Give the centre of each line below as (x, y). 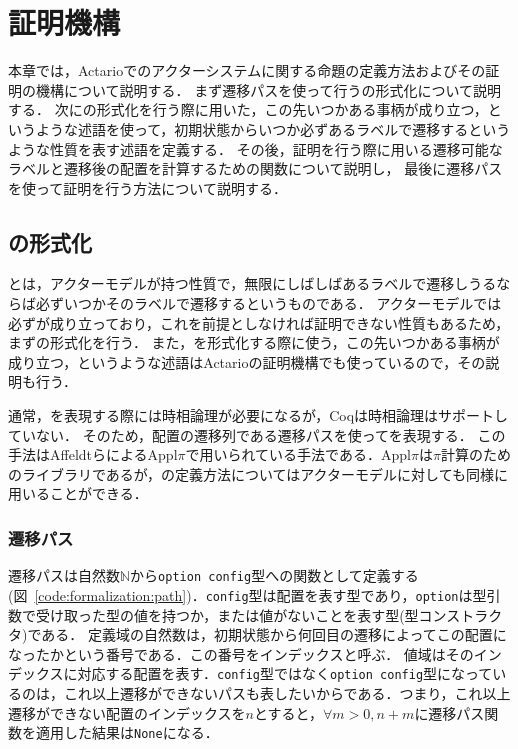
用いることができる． (78, 493)
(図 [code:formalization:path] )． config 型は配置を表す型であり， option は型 (247, 594)
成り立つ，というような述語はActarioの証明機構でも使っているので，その (247, 361)
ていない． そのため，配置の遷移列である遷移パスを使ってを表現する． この (257, 434)
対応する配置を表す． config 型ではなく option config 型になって (285, 673)
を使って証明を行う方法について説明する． (147, 187)
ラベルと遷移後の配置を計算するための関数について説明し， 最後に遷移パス (255, 168)
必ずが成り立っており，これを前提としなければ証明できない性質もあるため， (259, 322)
